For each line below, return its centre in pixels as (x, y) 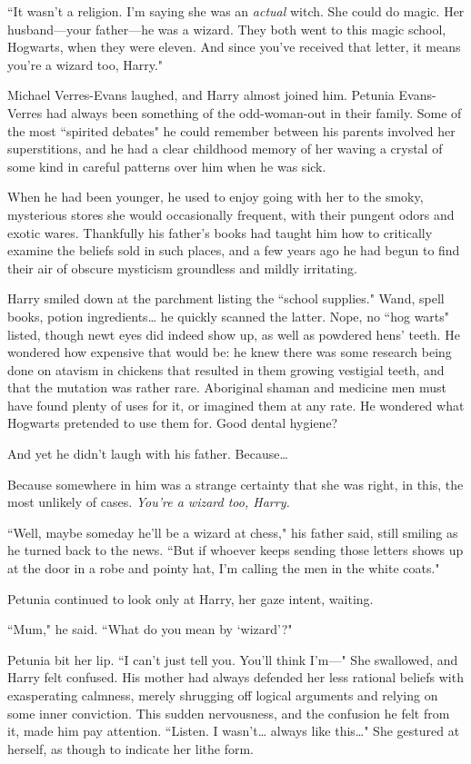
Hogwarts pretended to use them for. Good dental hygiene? (173, 423)
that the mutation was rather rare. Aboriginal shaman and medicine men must (227, 387)
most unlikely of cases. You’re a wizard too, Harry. (149, 502)
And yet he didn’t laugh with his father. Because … (148, 454)
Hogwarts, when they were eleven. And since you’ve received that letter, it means (234, 47)
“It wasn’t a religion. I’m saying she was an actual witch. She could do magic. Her (236, 11)
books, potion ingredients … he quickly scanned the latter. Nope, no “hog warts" (229, 316)
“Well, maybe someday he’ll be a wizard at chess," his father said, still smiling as (233, 532)
